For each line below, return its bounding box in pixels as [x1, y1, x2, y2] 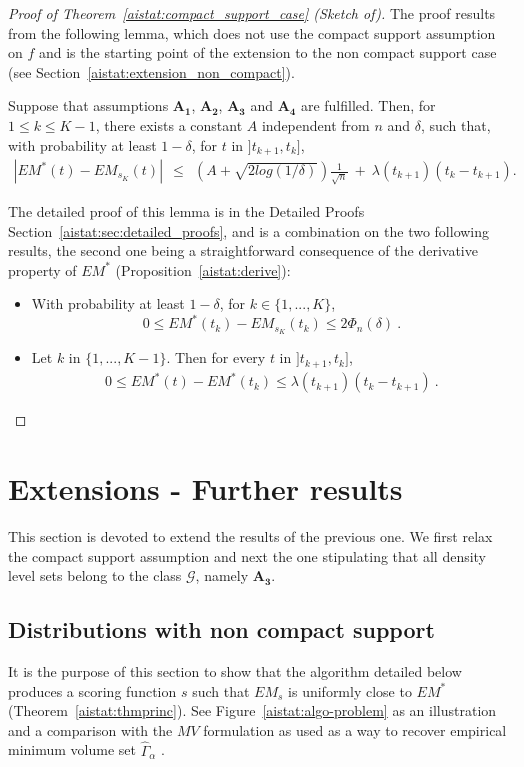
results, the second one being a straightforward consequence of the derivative [8, 240, 478, 261]
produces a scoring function [8, 680, 177, 701]
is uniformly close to [288, 680, 412, 701]
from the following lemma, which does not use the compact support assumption [8, 22, 496, 43]
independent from [261, 114, 370, 135]
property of [8, 259, 77, 280]
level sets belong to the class [8, 565, 182, 586]
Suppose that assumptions [8, 95, 169, 116]
